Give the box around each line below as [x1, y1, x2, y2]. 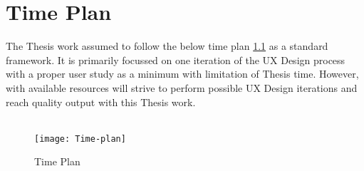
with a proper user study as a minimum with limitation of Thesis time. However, [6, 66, 359, 81]
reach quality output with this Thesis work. [6, 94, 196, 109]
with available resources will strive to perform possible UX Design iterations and [6, 80, 358, 95]
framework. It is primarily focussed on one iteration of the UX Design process [6, 52, 345, 67]
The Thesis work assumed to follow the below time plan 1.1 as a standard [6, 38, 328, 53]
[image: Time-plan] [34, 133, 126, 144]
